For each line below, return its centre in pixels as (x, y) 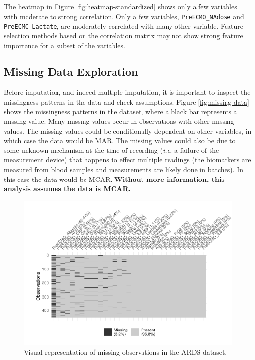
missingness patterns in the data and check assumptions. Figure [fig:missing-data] (127, 102)
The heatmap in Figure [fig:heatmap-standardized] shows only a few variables (121, 6)
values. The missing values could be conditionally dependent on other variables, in (128, 131)
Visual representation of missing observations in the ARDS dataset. (125, 351)
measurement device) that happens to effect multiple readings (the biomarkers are (127, 160)
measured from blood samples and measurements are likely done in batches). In (124, 169)
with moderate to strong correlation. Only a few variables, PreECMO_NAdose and (124, 16)
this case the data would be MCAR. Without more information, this (114, 179)
